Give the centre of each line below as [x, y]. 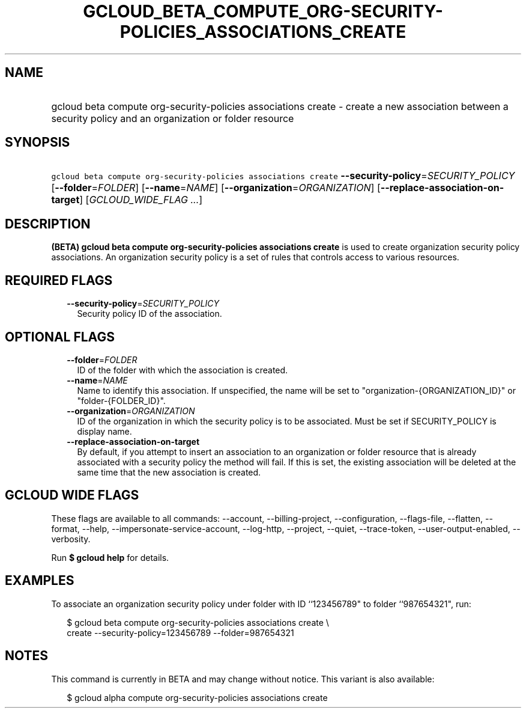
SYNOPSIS [38, 142]
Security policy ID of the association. [150, 314]
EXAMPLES [40, 581]
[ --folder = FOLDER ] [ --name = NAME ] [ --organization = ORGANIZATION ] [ [216, 188]
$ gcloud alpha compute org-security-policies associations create [197, 697]
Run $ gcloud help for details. [110, 557]
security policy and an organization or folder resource [173, 118]
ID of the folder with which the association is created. [183, 370]
